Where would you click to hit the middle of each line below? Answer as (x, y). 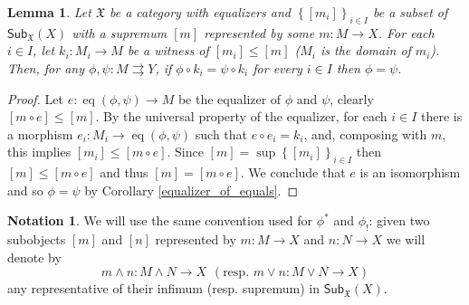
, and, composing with (365, 133)
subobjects (37, 239)
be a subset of (410, 12)
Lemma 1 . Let (49, 12)
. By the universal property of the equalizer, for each (241, 116)
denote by (34, 257)
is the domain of (366, 50)
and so (25, 190)
